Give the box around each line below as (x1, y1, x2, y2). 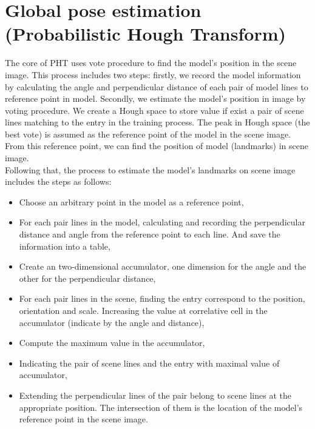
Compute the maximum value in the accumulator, (19, 336, 205, 349)
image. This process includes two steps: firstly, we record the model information (5, 68, 301, 81)
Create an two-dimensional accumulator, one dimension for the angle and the (19, 260, 307, 273)
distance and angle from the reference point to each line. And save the (19, 228, 280, 241)
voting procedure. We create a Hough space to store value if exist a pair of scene (5, 104, 304, 116)
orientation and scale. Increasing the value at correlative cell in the (19, 304, 268, 316)
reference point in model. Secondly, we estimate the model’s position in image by (5, 92, 306, 105)
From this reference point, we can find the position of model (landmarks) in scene (5, 139, 308, 152)
